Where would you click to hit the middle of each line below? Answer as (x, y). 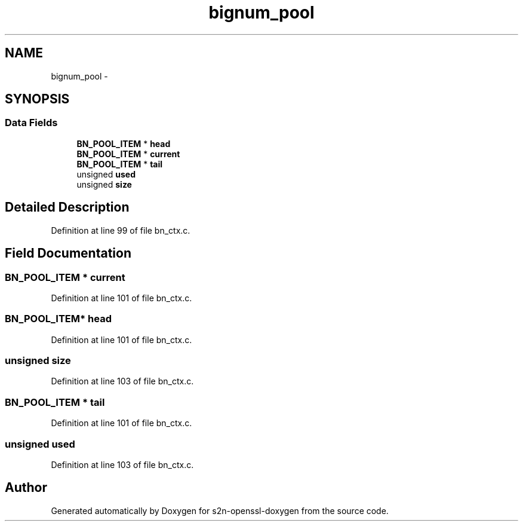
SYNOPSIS (37, 99)
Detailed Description (67, 207)
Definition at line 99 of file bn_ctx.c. (121, 230)
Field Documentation (68, 253)
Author (26, 488)
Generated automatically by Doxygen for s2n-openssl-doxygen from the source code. (220, 510)
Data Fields (31, 123)
